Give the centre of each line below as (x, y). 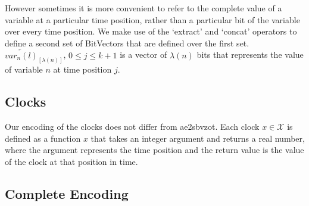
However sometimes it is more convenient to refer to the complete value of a (143, 8)
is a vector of (143, 54)
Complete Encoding (67, 194)
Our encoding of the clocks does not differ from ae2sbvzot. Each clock (132, 127)
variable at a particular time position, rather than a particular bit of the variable (152, 19)
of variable (24, 69)
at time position (82, 69)
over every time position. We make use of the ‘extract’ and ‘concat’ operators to (151, 31)
